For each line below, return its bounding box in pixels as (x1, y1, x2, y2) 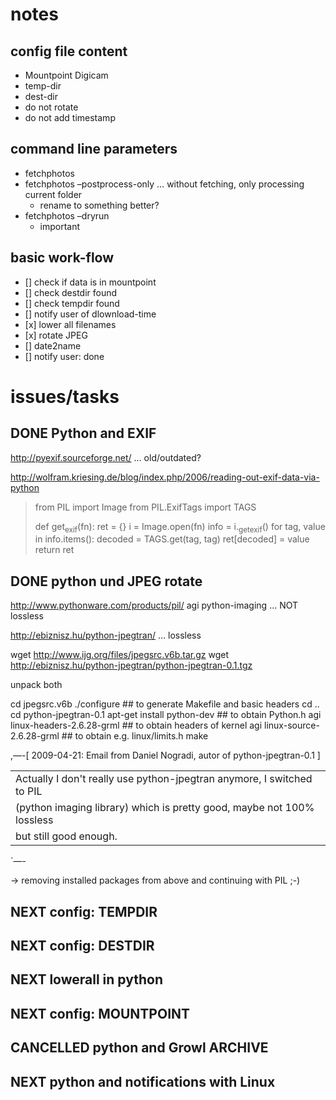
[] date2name (24, 339, 82, 352)
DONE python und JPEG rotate (10, 573, 203, 590)
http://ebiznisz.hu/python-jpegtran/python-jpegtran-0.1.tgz (10, 659, 253, 672)
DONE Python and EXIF (10, 425, 157, 442)
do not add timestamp (24, 112, 116, 123)
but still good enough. (15, 829, 118, 843)
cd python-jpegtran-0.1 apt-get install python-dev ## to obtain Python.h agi (10, 709, 322, 721)
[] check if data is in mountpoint (24, 276, 157, 288)
